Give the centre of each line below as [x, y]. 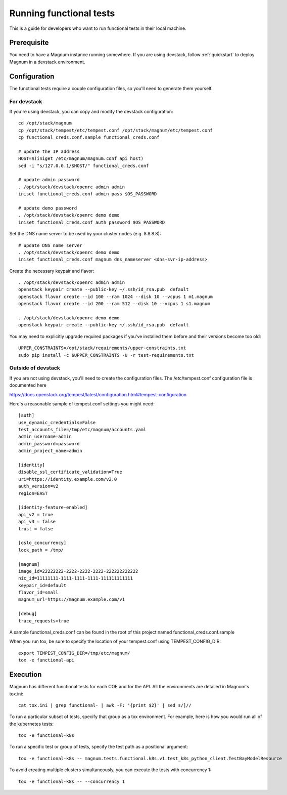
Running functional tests [62, 13]
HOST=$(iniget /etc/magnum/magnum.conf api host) [81, 159]
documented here [28, 385]
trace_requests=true [44, 621]
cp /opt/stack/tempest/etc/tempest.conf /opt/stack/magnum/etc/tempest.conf [116, 130]
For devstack [26, 101]
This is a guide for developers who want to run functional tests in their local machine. [98, 28]
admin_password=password [49, 444]
